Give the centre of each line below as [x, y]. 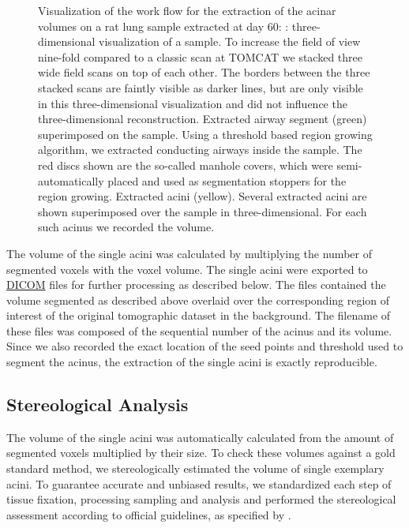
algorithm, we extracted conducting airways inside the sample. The [200, 150]
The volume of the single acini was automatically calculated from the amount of [200, 437]
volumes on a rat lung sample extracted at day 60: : [163, 26]
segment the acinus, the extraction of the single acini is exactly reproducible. [192, 362]
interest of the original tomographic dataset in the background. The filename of [199, 315]
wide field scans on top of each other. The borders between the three [204, 72]
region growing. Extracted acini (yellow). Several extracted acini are [203, 196]
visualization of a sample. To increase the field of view [230, 41]
